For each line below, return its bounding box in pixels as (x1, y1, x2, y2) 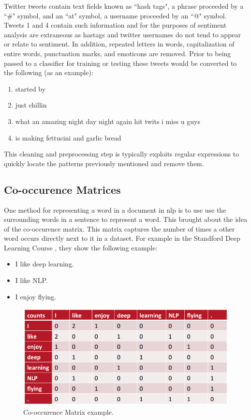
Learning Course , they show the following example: (4, 242, 158, 252)
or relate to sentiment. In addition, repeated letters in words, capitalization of (4, 39, 235, 49)
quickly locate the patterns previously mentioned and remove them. (4, 158, 204, 168)
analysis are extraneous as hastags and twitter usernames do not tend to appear (4, 29, 241, 39)
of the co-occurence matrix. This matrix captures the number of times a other (4, 223, 235, 233)
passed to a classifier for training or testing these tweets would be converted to (4, 58, 237, 68)
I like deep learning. (15, 259, 74, 269)
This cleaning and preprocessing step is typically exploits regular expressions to (4, 149, 239, 159)
